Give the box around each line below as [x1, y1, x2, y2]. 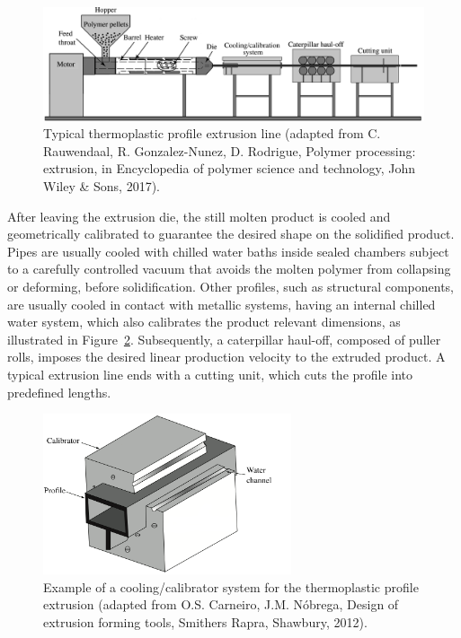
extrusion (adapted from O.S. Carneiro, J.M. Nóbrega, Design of [43, 595, 399, 614]
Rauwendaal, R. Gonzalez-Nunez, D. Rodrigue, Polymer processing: [43, 141, 416, 160]
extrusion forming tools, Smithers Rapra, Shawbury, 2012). [43, 613, 368, 632]
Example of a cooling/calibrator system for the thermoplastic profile [43, 577, 419, 596]
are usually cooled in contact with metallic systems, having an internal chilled [7, 294, 436, 313]
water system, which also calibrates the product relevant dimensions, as [7, 312, 401, 331]
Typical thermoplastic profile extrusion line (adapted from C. [43, 124, 381, 143]
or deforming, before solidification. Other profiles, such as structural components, [7, 277, 454, 296]
